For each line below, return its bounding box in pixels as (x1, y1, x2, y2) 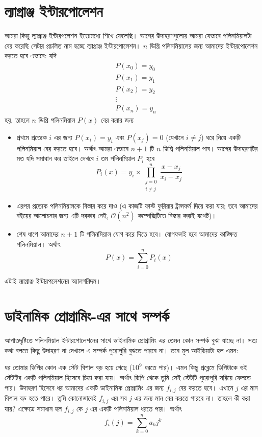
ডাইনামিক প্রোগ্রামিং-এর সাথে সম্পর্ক (5, 305, 170, 326)
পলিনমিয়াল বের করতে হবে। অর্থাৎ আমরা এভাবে (16, 143, 129, 153)
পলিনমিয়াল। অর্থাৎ (16, 238, 61, 249)
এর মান (241, 382, 258, 393)
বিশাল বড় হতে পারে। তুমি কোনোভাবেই (5, 393, 97, 403)
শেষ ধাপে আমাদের (16, 228, 59, 239)
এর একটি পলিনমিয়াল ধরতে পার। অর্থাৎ (90, 403, 182, 413)
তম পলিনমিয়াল (101, 153, 135, 164)
